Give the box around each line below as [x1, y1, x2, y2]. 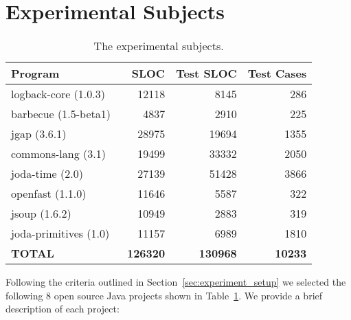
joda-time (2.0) [11, 165, 83, 182]
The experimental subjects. [93, 38, 224, 54]
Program [11, 65, 60, 82]
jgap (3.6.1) [11, 126, 67, 142]
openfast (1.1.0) [11, 185, 87, 202]
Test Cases [247, 65, 307, 82]
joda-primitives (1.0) [11, 225, 110, 242]
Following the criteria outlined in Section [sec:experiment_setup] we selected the [5, 275, 346, 289]
